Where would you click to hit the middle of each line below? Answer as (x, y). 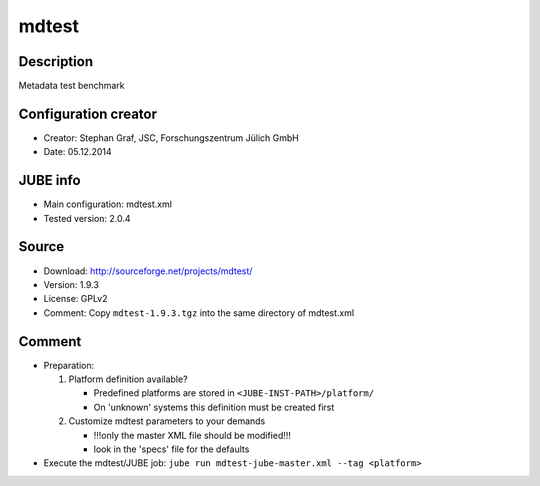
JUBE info (49, 180)
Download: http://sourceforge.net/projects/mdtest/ (148, 271)
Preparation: (69, 365)
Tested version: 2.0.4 (87, 218)
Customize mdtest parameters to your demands (167, 421)
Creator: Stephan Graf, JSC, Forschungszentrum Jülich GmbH (171, 137)
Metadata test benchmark (71, 86)
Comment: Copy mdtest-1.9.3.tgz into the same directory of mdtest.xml (199, 312)
